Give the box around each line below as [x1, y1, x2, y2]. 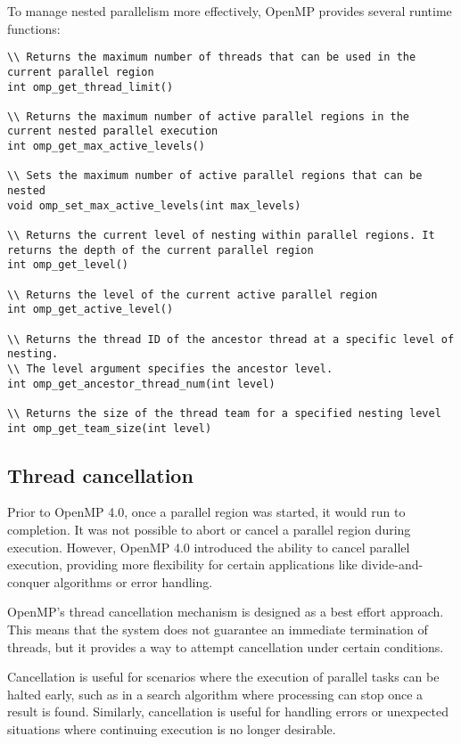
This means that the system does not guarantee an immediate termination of [7, 620, 428, 639]
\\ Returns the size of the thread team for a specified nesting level [7, 406, 441, 420]
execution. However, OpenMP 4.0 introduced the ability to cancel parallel [7, 537, 410, 556]
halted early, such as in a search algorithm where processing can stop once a [7, 684, 424, 703]
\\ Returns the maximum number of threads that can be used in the [7, 51, 416, 64]
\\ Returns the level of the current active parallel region [7, 288, 378, 301]
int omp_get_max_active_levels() [7, 140, 205, 153]
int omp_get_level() [7, 258, 129, 272]
